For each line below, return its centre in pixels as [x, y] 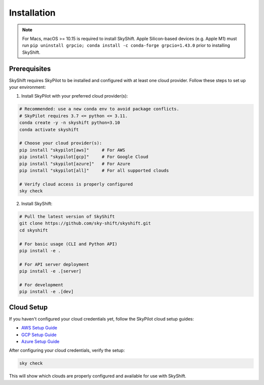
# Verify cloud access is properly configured [76, 184]
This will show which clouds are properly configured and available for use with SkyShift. [98, 376]
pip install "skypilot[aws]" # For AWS [72, 150]
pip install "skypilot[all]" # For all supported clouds [94, 170]
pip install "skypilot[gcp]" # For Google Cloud [84, 157]
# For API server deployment [54, 264]
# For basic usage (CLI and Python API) [68, 244]
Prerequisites [30, 69]
